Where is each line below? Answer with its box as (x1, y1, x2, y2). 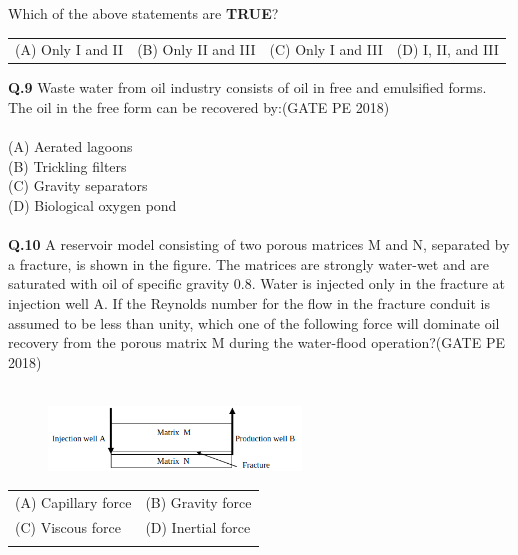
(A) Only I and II (15, 39, 124, 60)
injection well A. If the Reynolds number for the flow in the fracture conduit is (8, 292, 490, 313)
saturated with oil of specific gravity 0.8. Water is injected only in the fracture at (8, 273, 506, 294)
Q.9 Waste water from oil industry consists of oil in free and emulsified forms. (8, 77, 487, 98)
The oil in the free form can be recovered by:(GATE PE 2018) (8, 97, 390, 118)
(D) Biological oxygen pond (8, 195, 177, 215)
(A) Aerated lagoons (8, 136, 133, 157)
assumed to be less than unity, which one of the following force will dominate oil (8, 312, 500, 333)
